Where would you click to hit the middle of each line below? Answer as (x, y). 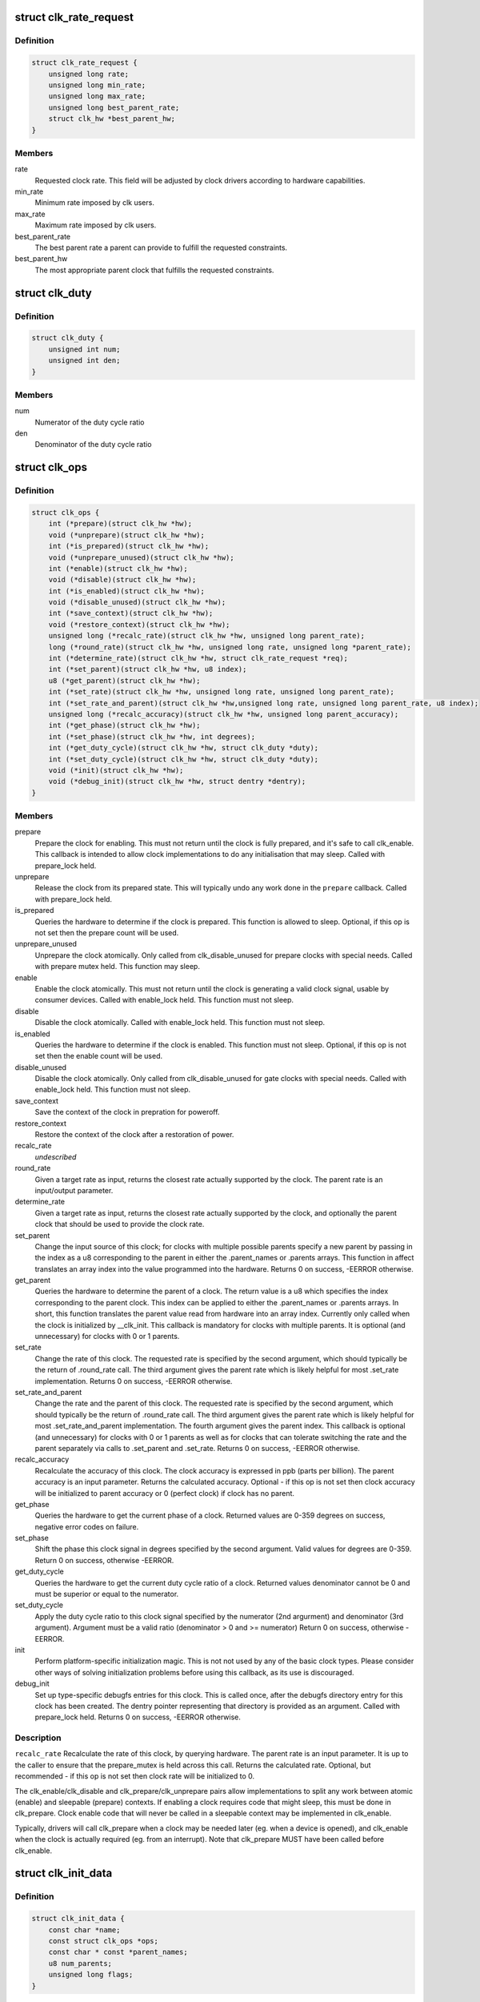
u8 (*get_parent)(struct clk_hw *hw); (124, 680)
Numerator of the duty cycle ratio (90, 422)
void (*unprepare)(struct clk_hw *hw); (127, 535)
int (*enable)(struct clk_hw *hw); (118, 568)
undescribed (56, 1156)
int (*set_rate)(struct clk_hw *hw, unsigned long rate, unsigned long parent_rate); (222, 692)
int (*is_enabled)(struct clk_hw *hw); (127, 591)
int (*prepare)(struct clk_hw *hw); (120, 524)
